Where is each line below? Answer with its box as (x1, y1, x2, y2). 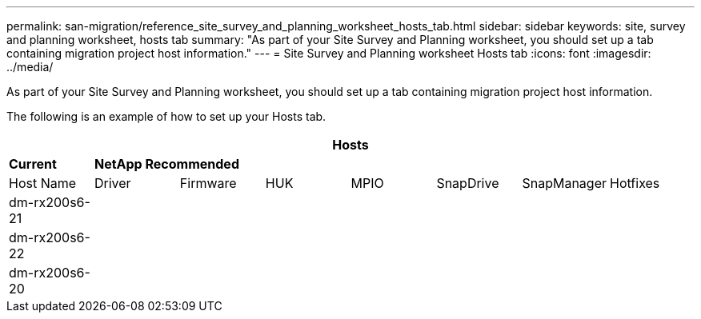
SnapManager (522, 175, 607, 191)
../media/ (6, 60, 54, 74)
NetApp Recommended (94, 156, 239, 172)
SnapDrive (436, 175, 499, 191)
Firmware (179, 175, 237, 191)
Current (9, 156, 57, 172)
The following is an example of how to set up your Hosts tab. (6, 110, 326, 123)
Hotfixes (610, 175, 660, 191)
